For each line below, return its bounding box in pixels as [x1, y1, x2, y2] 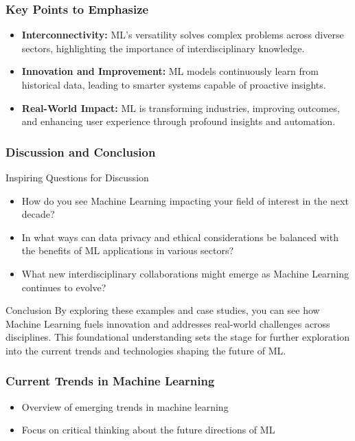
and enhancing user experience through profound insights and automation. [21, 114, 336, 128]
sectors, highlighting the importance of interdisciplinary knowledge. [21, 41, 305, 55]
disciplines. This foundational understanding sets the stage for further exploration [5, 330, 350, 344]
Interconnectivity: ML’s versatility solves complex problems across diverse [21, 27, 344, 42]
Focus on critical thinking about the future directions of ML [21, 422, 275, 437]
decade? [21, 207, 55, 221]
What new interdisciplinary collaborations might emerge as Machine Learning [21, 266, 350, 280]
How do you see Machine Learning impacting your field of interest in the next [21, 193, 349, 207]
